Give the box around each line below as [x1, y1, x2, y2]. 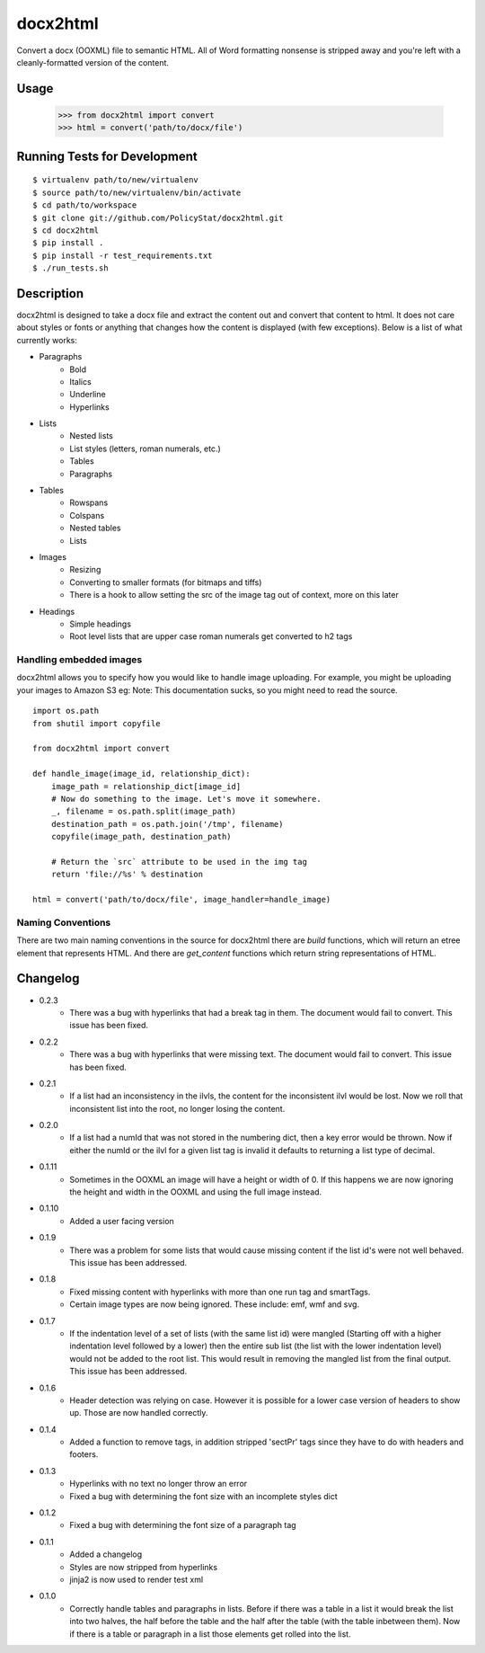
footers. [69, 1449, 99, 1460]
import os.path [32, 706, 100, 716]
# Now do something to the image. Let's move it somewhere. [50, 794, 322, 804]
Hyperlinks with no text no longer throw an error [69, 1479, 248, 1489]
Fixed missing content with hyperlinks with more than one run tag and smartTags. [69, 1286, 371, 1297]
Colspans [69, 510, 105, 520]
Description [16, 286, 84, 301]
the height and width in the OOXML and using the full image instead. [69, 1186, 322, 1197]
